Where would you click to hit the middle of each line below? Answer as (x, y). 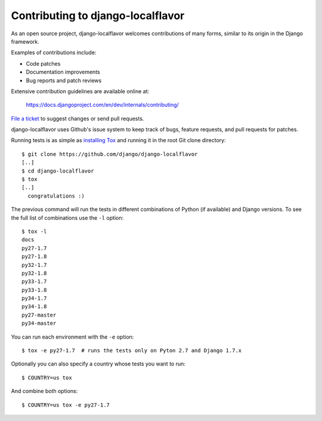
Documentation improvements (63, 72)
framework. (25, 41)
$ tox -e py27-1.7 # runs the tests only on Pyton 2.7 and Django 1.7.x (132, 351)
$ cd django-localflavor (58, 171)
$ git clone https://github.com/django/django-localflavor (110, 154)
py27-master (39, 315)
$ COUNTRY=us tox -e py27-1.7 (66, 405)
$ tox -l (34, 231)
